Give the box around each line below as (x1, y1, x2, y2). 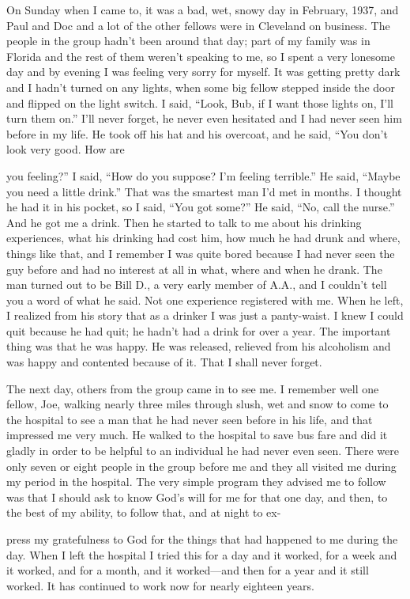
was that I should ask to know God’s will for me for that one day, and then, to (6, 488, 388, 505)
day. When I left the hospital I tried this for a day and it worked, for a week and (6, 546, 397, 563)
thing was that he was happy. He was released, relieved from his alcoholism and (6, 338, 391, 354)
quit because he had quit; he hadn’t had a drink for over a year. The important (6, 322, 391, 339)
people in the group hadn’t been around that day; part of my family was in (6, 32, 371, 49)
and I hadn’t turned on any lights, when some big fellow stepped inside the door (6, 78, 395, 95)
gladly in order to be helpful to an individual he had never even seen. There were (6, 442, 399, 459)
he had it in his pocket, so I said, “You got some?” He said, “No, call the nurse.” (6, 199, 395, 215)
